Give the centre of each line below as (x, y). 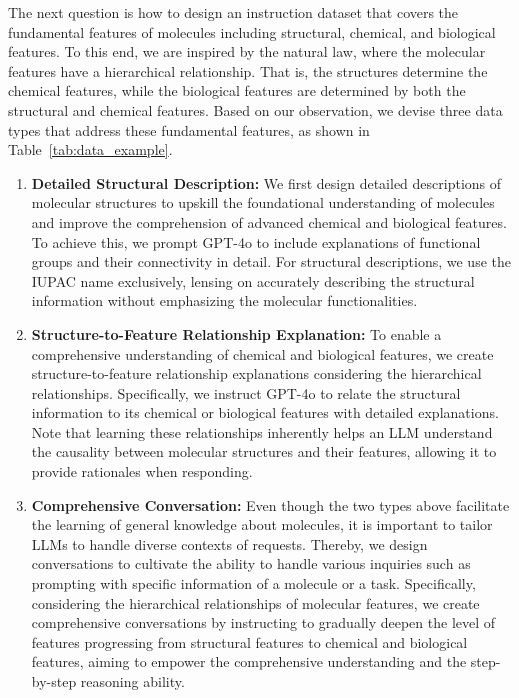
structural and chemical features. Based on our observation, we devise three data (255, 109)
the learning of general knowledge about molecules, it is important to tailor (262, 524)
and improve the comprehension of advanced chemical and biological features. (269, 221)
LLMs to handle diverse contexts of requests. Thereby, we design (229, 543)
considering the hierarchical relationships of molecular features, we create (255, 602)
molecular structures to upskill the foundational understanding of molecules (263, 202)
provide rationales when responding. (142, 471)
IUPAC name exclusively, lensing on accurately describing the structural (253, 280)
